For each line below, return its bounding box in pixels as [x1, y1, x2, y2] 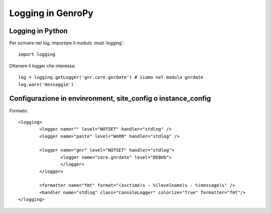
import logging [18, 52, 56, 57]
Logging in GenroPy [9, 8, 94, 19]
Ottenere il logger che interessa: [9, 63, 76, 69]
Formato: [9, 108, 28, 114]
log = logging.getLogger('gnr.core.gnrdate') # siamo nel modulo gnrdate [18, 74, 204, 80]
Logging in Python [9, 27, 68, 35]
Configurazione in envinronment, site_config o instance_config [9, 94, 211, 103]
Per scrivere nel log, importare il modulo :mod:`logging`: [9, 40, 125, 46]
